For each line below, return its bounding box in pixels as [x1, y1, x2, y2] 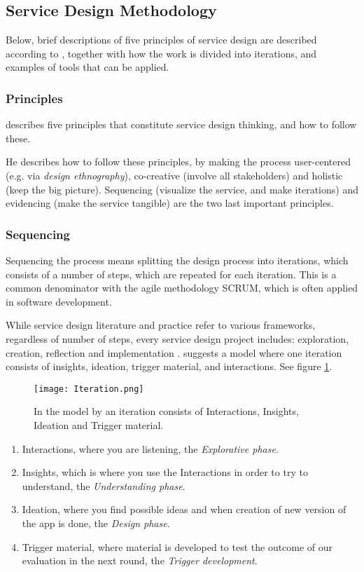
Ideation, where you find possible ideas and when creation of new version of [22, 502, 346, 517]
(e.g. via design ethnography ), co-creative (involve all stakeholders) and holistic [6, 168, 343, 182]
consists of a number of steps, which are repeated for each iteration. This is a [6, 266, 337, 281]
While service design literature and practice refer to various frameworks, [6, 318, 316, 332]
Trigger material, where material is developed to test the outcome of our [22, 539, 333, 554]
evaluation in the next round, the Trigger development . [22, 553, 258, 568]
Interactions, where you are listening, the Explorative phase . [22, 441, 279, 456]
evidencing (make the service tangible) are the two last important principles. [6, 196, 334, 210]
